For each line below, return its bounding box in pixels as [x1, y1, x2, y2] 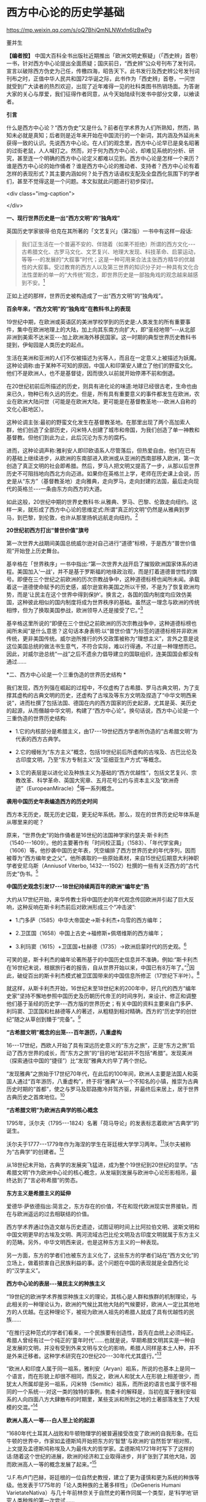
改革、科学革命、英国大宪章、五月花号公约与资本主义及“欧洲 [20, 776, 174, 784]
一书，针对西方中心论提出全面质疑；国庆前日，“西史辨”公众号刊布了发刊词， [6, 59, 199, 67]
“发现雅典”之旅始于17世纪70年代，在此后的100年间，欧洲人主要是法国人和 [6, 1070, 193, 1077]
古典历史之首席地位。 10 [6, 1092, 66, 1101]
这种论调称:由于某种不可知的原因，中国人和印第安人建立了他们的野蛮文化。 [6, 362, 196, 369]
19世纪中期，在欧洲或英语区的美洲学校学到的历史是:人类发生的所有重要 [6, 318, 186, 325]
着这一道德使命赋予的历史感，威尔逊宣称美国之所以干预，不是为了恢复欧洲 [6, 583, 194, 591]
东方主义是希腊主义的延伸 [6, 1189, 71, 1197]
